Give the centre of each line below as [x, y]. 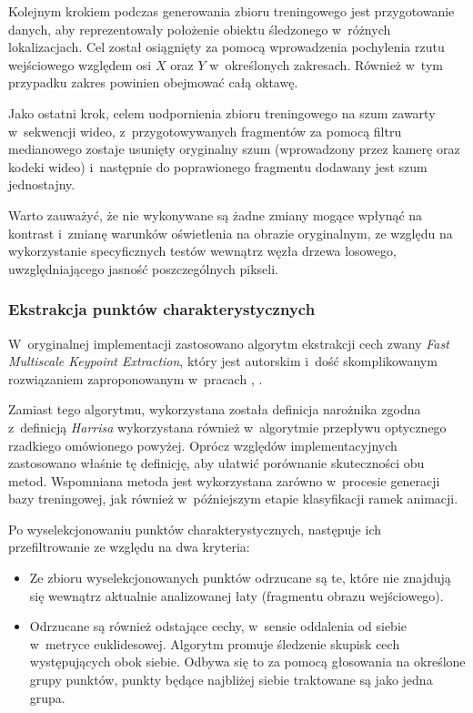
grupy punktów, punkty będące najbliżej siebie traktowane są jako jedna [231, 680]
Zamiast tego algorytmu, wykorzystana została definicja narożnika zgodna [215, 409]
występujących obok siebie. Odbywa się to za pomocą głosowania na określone [247, 662]
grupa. [47, 697]
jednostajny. [42, 184]
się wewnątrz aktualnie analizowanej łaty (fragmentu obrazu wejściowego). [236, 595]
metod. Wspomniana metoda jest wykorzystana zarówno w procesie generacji [224, 480]
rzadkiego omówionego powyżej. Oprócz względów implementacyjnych [203, 445]
